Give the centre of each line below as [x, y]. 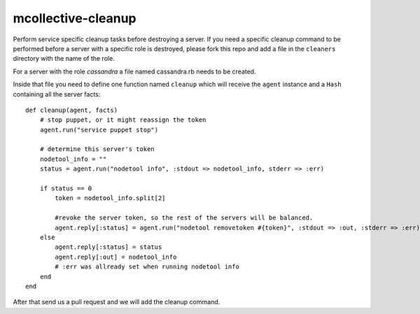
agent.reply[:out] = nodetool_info [116, 257]
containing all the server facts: [57, 94]
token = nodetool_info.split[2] [110, 198]
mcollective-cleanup [75, 18]
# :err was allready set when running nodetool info [147, 267]
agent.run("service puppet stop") [99, 130]
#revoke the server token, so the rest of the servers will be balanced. [184, 218]
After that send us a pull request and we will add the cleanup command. [117, 302]
